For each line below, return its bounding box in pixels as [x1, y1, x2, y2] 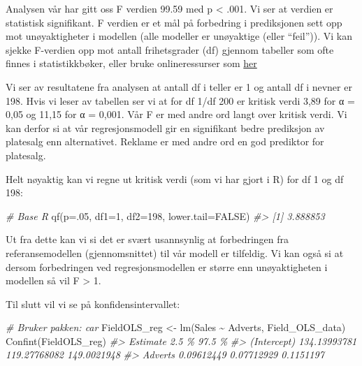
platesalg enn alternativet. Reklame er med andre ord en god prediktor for [6, 134, 324, 149]
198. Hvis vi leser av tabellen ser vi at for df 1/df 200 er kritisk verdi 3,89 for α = [6, 93, 355, 108]
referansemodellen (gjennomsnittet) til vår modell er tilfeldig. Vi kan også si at [6, 245, 344, 260]
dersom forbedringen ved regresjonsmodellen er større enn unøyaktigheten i [6, 259, 328, 274]
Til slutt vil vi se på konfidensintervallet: [6, 296, 180, 311]
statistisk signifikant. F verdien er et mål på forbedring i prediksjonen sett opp [6, 15, 342, 29]
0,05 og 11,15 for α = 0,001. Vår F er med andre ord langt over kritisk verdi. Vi [6, 107, 347, 122]
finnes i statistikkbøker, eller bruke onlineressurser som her [6, 56, 257, 71]
